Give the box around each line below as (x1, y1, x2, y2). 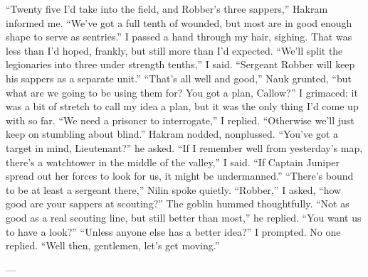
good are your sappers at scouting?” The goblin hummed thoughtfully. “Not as (6, 196, 349, 211)
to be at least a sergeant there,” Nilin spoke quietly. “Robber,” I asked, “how (6, 182, 342, 197)
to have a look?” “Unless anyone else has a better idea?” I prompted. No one (6, 224, 341, 239)
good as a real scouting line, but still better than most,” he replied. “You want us (6, 210, 362, 224)
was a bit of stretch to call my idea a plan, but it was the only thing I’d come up (6, 99, 359, 114)
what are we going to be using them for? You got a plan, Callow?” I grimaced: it (6, 85, 358, 99)
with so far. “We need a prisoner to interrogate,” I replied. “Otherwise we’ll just (6, 112, 354, 127)
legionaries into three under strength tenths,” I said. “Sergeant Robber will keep (6, 57, 355, 72)
